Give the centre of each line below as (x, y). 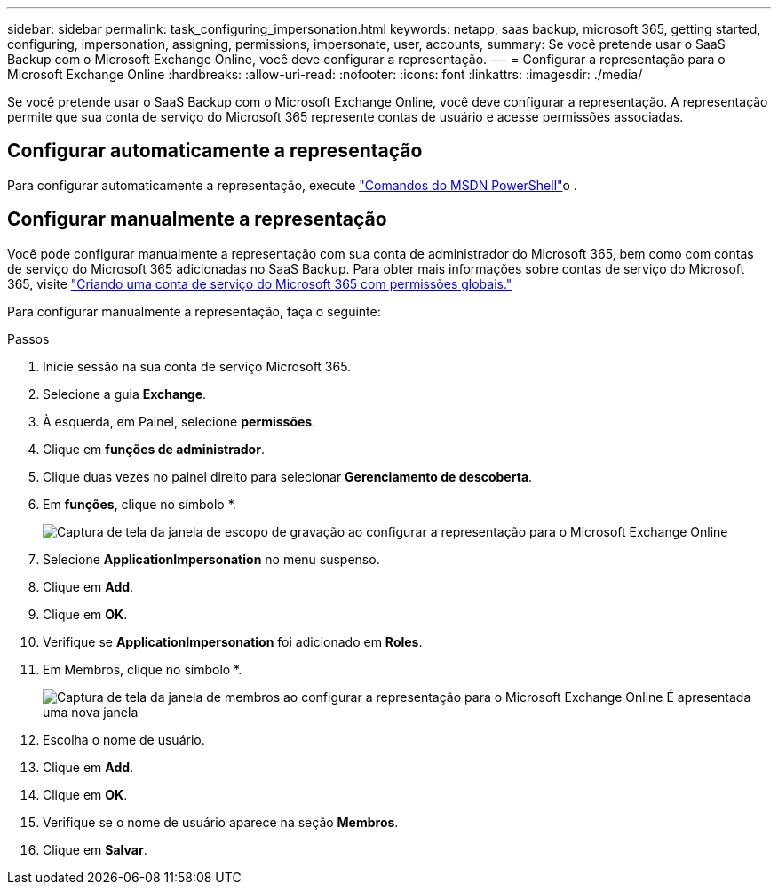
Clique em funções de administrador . (154, 449)
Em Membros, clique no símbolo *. (143, 669)
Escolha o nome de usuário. (124, 739)
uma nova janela (91, 712)
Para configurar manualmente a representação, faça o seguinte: (194, 311)
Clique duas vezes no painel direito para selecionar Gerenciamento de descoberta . (288, 476)
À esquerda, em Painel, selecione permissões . (179, 421)
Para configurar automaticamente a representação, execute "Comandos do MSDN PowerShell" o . (292, 185)
